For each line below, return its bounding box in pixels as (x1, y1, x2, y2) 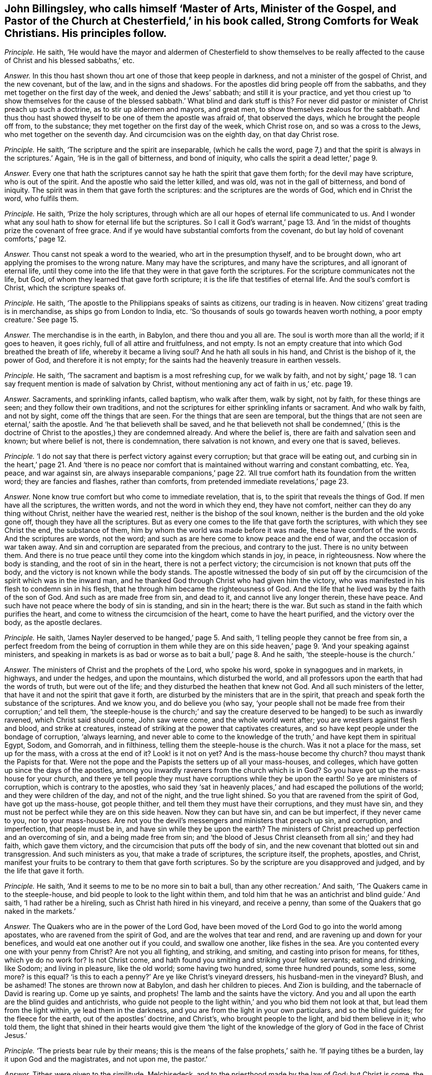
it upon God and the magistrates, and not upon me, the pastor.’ (4, 1055, 208, 1064)
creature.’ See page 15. (4, 315, 79, 324)
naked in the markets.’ (4, 907, 76, 916)
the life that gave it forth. (4, 867, 84, 875)
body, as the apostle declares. (4, 618, 102, 627)
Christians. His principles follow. (4, 27, 167, 39)
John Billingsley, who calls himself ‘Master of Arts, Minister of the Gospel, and (4, 2, 397, 15)
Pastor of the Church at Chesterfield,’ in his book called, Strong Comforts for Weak (4, 15, 419, 27)
